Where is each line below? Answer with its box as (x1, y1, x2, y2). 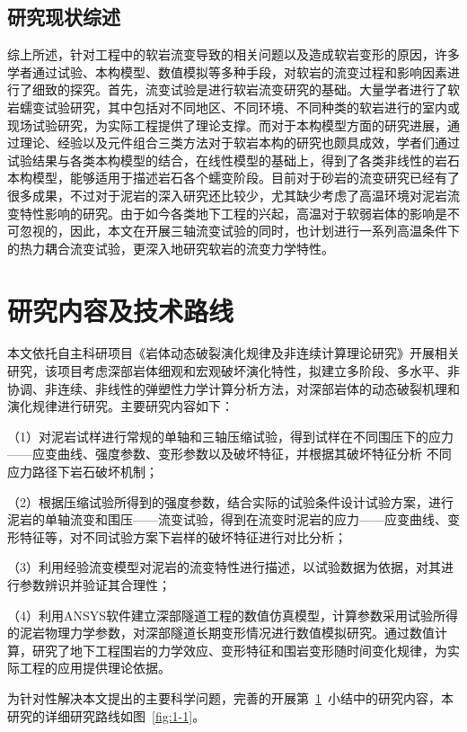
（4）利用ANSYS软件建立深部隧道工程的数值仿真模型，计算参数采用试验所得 (7, 605, 459, 624)
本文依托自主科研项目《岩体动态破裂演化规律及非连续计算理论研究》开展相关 (7, 344, 460, 362)
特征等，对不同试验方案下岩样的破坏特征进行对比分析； (19, 527, 347, 546)
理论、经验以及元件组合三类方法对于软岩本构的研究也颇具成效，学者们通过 (19, 133, 460, 152)
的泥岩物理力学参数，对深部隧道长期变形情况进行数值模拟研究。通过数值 (7, 623, 435, 642)
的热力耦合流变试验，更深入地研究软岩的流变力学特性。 (7, 238, 334, 257)
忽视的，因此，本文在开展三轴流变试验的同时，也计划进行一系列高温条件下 (19, 221, 460, 240)
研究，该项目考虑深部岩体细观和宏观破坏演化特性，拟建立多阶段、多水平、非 (7, 362, 460, 380)
